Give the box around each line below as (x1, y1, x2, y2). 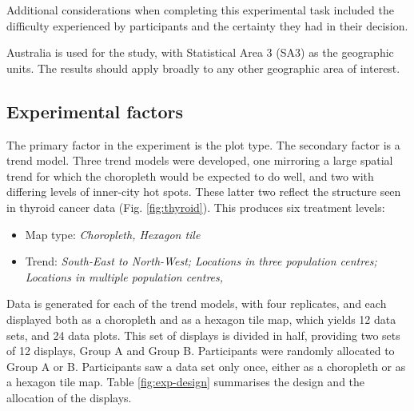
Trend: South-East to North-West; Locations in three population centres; (25, 253, 377, 269)
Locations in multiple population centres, (25, 268, 224, 285)
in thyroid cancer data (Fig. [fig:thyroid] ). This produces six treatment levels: (6, 198, 385, 215)
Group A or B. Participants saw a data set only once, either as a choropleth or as (6, 357, 406, 374)
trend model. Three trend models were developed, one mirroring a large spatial (6, 152, 393, 169)
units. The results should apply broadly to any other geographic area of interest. (6, 59, 400, 76)
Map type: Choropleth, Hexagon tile (25, 225, 201, 242)
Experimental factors (6, 98, 184, 123)
